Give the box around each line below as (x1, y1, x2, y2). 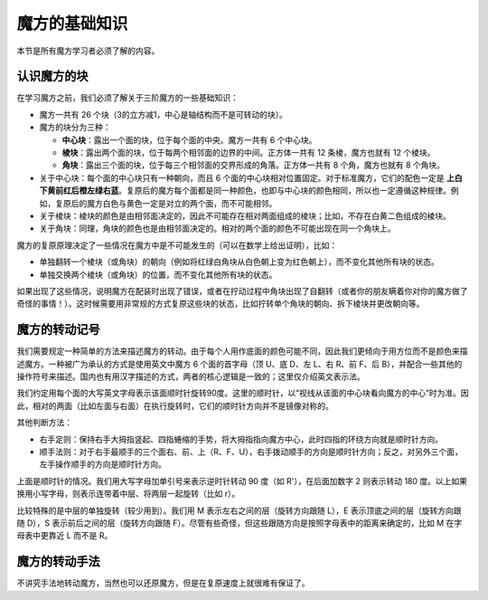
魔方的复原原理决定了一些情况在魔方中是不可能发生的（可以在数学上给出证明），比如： (16, 240, 338, 251)
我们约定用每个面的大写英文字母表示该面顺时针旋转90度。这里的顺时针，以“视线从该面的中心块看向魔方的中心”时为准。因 (16, 387, 469, 398)
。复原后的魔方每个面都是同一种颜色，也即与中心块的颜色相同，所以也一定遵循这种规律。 (118, 186, 451, 196)
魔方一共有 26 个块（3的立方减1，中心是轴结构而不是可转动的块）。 (39, 109, 288, 119)
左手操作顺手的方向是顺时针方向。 (39, 459, 166, 470)
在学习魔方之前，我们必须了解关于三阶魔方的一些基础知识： (16, 92, 239, 103)
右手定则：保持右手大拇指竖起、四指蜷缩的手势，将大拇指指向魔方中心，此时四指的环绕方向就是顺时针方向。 (39, 433, 443, 444)
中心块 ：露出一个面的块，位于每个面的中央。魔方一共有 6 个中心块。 (61, 134, 317, 145)
